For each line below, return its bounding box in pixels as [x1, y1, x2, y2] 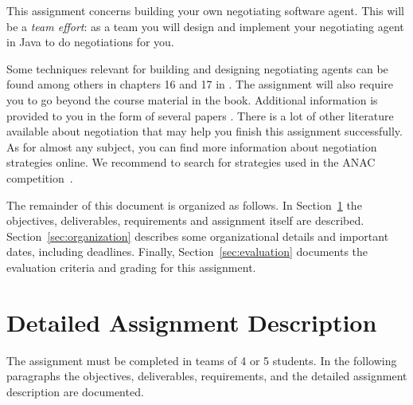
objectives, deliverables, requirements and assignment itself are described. [6, 212, 364, 229]
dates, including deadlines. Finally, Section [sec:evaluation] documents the [6, 243, 368, 260]
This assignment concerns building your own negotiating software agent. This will [6, 2, 404, 18]
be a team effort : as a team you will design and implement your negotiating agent [6, 18, 404, 34]
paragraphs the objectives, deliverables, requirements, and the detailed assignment [6, 368, 407, 384]
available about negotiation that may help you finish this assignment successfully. [6, 123, 403, 140]
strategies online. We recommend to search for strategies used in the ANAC [6, 154, 376, 171]
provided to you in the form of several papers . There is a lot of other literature [6, 107, 394, 124]
